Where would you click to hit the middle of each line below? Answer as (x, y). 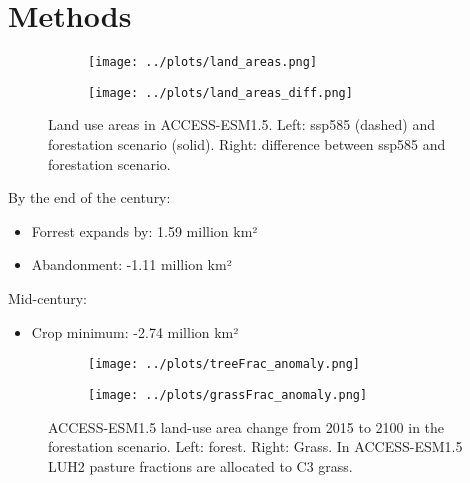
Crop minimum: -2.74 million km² (135, 331)
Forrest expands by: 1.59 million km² (144, 230)
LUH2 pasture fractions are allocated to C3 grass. (200, 465)
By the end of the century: (89, 197)
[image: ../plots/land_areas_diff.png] (220, 92)
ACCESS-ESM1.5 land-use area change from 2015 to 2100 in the (246, 426)
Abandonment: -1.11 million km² (131, 264)
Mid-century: (48, 298)
